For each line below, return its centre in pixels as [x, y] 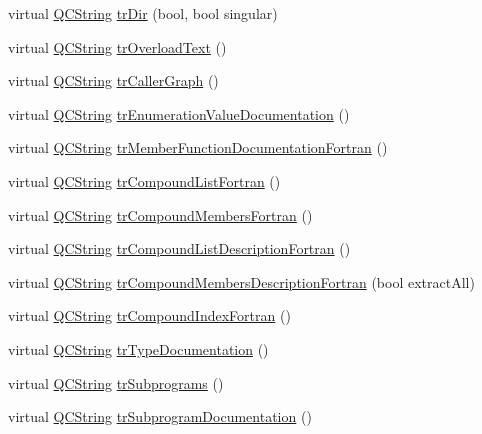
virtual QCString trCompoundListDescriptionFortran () [179, 248]
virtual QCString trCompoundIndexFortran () [149, 315]
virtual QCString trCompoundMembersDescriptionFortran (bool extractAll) [241, 281]
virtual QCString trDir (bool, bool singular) [143, 13]
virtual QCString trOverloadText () [117, 46]
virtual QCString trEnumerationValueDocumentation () [179, 113]
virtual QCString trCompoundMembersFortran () [160, 214]
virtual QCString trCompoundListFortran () [144, 180]
